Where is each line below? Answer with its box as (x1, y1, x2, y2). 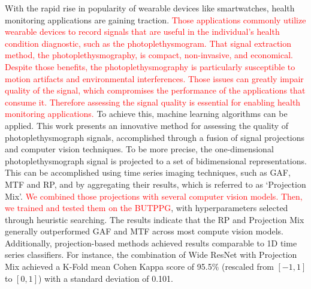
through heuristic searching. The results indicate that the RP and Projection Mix (5, 213, 304, 225)
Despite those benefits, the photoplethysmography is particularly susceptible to (5, 60, 295, 73)
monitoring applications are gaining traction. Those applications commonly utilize (5, 13, 306, 26)
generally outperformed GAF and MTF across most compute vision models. (5, 225, 283, 237)
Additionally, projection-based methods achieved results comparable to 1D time (5, 236, 297, 249)
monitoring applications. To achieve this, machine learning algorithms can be (5, 107, 288, 120)
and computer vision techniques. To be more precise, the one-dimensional (5, 143, 274, 155)
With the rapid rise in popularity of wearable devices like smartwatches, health (5, 2, 295, 14)
